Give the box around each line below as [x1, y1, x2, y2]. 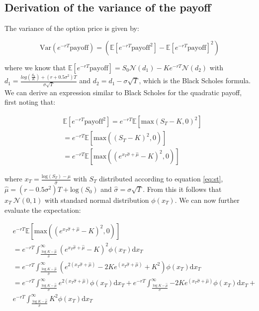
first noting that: [4, 97, 56, 107]
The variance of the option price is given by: [4, 23, 139, 33]
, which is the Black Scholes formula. [139, 75, 251, 86]
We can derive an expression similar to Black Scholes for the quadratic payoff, [4, 87, 242, 97]
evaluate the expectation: [4, 204, 81, 215]
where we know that [4, 62, 66, 72]
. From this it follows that [143, 183, 222, 194]
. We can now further [174, 194, 240, 205]
